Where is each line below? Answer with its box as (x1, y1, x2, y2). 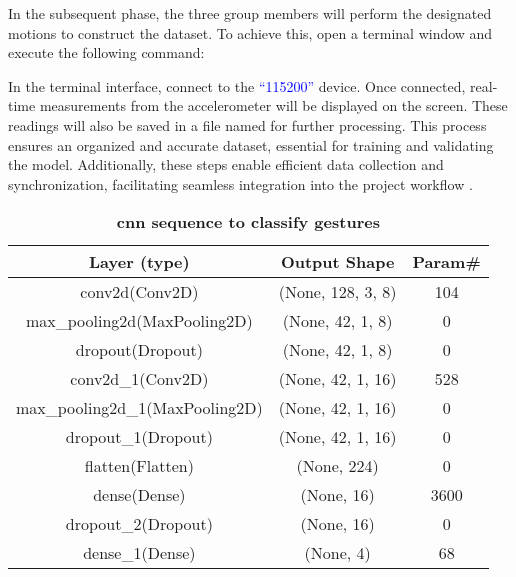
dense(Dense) (93, 483, 186, 507)
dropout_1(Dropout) (65, 425, 213, 449)
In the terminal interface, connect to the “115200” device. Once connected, (8, 75, 466, 96)
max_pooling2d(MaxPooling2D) (26, 309, 253, 333)
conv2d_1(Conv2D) (70, 367, 209, 391)
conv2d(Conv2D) (80, 280, 199, 304)
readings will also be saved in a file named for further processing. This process (8, 114, 487, 135)
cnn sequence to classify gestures (116, 210, 380, 234)
